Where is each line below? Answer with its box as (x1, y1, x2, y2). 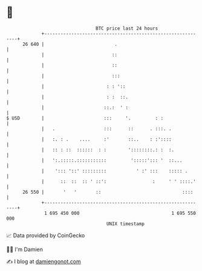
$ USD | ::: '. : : (6, 115, 164, 121)
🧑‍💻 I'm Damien (6, 246, 44, 253)
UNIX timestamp (106, 220, 145, 227)
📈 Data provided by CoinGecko (6, 232, 85, 239)
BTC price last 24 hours (96, 25, 158, 31)
